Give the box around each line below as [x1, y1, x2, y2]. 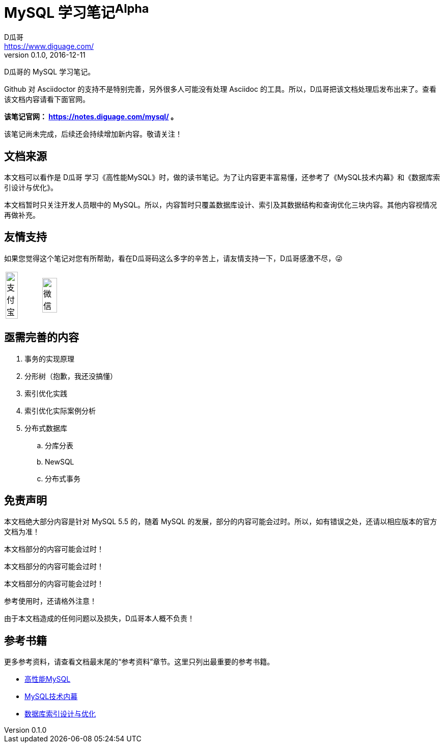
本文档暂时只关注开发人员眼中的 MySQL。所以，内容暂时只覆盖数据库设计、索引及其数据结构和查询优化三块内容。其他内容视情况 [4, 200, 437, 209]
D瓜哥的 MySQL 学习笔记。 [4, 67, 95, 76]
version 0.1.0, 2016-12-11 [4, 50, 86, 60]
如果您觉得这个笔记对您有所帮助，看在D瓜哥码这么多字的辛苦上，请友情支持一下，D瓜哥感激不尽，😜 [4, 253, 343, 263]
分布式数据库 [24, 423, 67, 432]
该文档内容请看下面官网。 [4, 95, 90, 104]
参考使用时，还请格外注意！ [4, 597, 97, 606]
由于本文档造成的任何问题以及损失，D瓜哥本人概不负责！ [4, 614, 195, 623]
